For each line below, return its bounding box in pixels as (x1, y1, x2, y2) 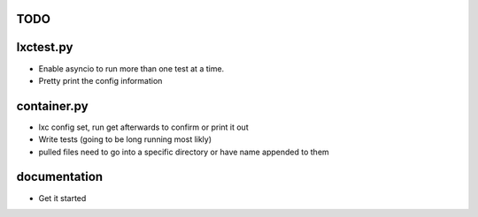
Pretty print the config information (38, 75, 163, 86)
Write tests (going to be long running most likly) (38, 134, 212, 145)
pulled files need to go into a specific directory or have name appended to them (38, 146, 329, 157)
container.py (16, 98, 89, 114)
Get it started (38, 192, 87, 203)
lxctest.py (16, 40, 73, 55)
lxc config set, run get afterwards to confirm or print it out (38, 122, 249, 132)
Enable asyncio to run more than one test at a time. (38, 63, 225, 74)
